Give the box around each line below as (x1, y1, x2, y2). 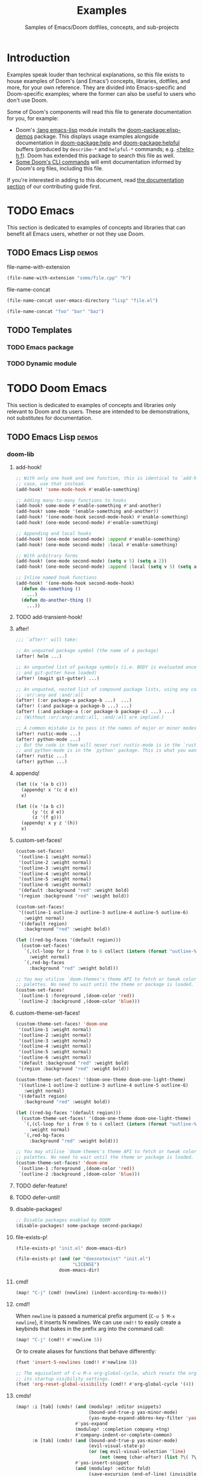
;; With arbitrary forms (15, 552, 78, 559)
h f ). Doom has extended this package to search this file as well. (15, 152, 175, 159)
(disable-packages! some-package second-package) (15, 1222, 143, 1228)
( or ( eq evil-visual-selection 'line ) (89, 1449, 186, 1455)
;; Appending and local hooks (15, 531, 92, 537)
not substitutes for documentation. (7, 414, 93, 422)
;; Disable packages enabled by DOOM (15, 1217, 111, 1223)
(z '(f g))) (31, 814, 62, 821)
